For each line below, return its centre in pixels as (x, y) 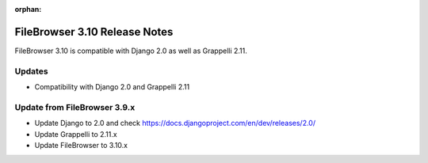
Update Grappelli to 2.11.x (76, 134)
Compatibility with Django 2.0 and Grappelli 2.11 (112, 87)
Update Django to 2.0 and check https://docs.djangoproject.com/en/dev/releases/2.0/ (175, 123)
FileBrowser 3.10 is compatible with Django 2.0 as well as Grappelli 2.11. (131, 51)
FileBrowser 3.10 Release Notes (94, 32)
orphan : (28, 9)
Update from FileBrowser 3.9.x (75, 107)
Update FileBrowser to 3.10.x (81, 145)
